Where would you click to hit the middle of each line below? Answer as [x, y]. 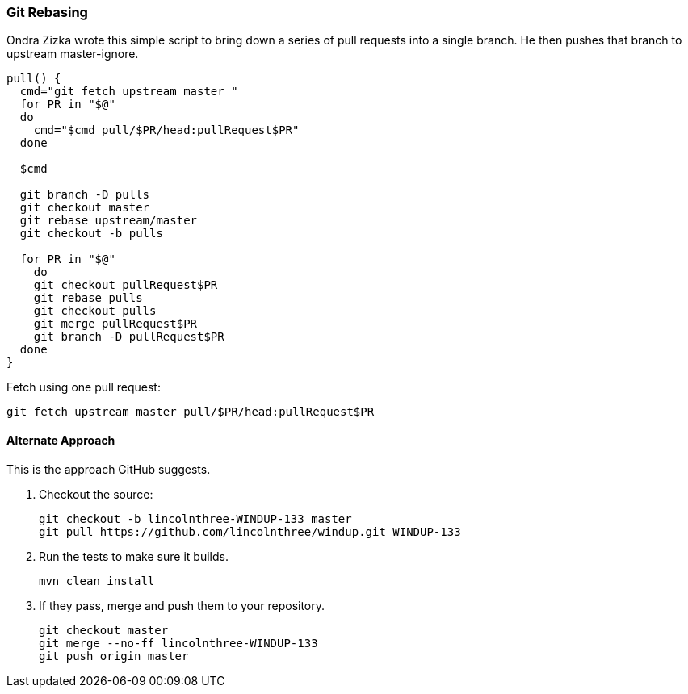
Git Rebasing [47, 12]
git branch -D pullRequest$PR [129, 337]
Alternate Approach [61, 440]
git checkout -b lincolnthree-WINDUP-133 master [195, 518]
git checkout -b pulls [91, 234]
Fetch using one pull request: [84, 387]
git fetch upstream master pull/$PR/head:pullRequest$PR [191, 412]
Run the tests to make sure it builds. [134, 556]
